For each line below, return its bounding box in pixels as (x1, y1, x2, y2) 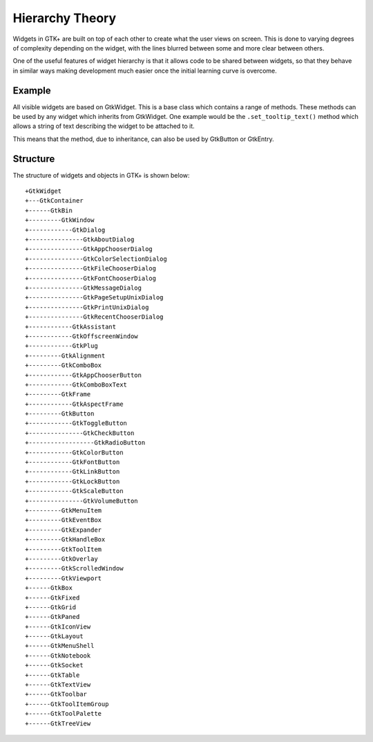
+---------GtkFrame (25, 391, 91, 398)
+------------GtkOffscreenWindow (25, 332, 138, 340)
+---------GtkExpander (25, 526, 102, 534)
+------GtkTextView (25, 681, 91, 689)
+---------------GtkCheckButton (25, 429, 135, 437)
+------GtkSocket (25, 661, 84, 669)
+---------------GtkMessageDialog (25, 284, 142, 292)
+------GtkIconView (25, 622, 91, 631)
